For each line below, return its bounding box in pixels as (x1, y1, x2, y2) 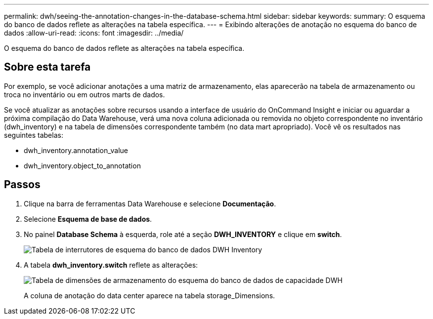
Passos (4, 178, 41, 191)
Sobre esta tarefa (4, 61, 91, 74)
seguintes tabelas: (4, 130, 63, 139)
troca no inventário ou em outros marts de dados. (4, 90, 165, 99)
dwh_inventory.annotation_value (24, 146, 128, 155)
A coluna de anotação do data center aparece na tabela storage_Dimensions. (24, 291, 275, 300)
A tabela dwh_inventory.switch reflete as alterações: (24, 260, 198, 269)
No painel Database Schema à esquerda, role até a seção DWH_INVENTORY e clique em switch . (24, 230, 342, 239)
